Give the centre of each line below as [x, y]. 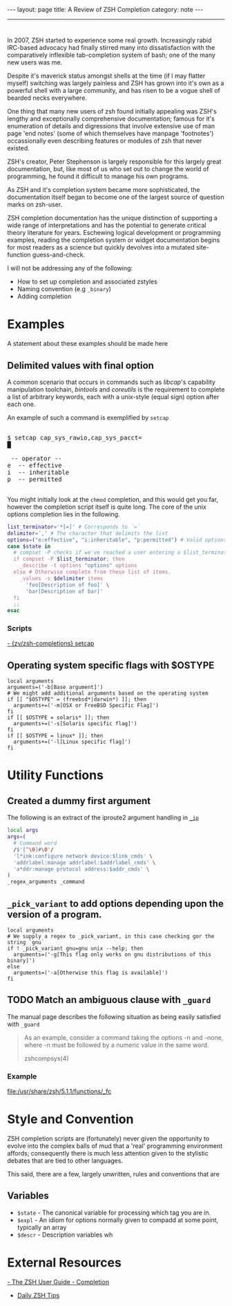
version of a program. [55, 914]
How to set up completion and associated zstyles [87, 281]
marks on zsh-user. [35, 204]
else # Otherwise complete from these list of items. [92, 572]
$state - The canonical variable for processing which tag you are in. [114, 1212]
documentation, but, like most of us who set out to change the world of [108, 169]
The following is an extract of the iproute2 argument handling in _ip [103, 818]
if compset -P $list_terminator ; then [69, 559]
